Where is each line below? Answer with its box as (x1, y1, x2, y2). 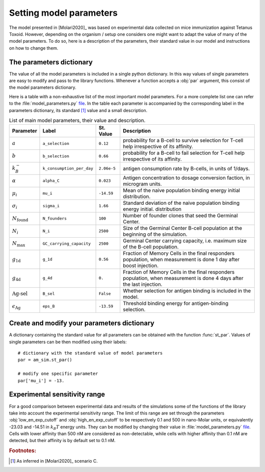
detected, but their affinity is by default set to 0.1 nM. (9, 438, 116, 444)
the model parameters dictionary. (9, 84, 77, 90)
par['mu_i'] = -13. (18, 378, 65, 383)
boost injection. (123, 262, 159, 269)
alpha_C (42, 178, 60, 184)
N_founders (42, 216, 67, 221)
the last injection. (123, 280, 162, 287)
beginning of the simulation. (123, 231, 187, 238)
